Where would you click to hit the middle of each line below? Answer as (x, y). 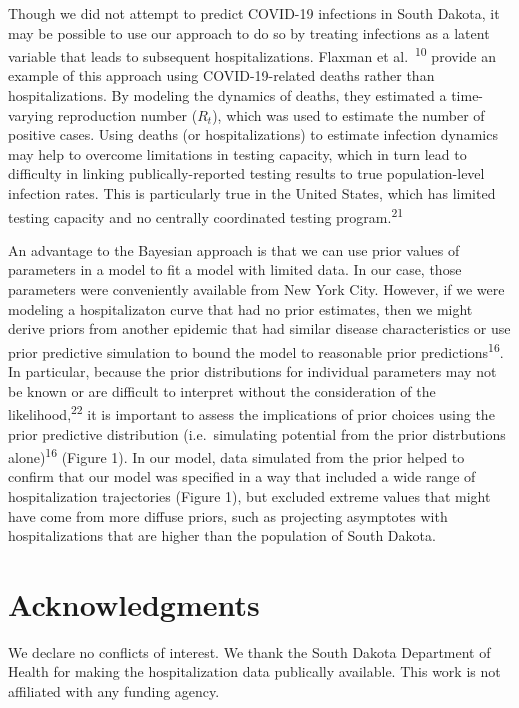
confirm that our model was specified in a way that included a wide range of (242, 476)
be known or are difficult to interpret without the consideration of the (222, 390)
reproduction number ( (127, 114)
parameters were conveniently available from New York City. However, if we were (256, 289)
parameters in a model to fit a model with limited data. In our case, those (235, 269)
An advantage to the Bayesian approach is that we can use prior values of (234, 249)
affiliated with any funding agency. (114, 691)
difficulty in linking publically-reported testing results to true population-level (246, 173)
